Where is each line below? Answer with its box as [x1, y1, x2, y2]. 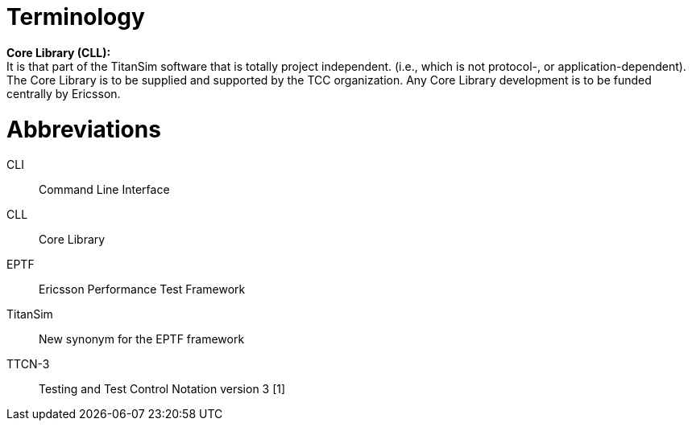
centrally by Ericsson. [6, 86, 121, 101]
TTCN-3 [6, 357, 50, 372]
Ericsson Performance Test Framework [39, 282, 246, 297]
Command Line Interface [39, 183, 170, 197]
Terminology [6, 3, 145, 31]
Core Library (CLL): [6, 45, 111, 60]
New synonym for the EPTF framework [39, 332, 245, 347]
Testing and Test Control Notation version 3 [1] [39, 382, 286, 396]
